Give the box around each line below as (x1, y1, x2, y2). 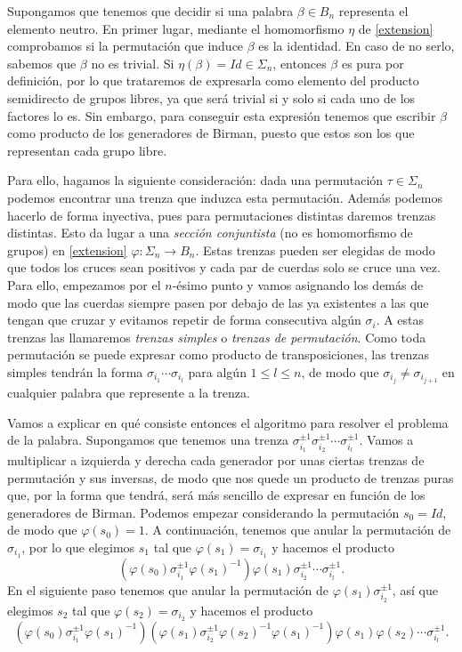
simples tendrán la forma (7, 362, 143, 381)
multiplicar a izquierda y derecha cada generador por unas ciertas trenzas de (7, 450, 425, 469)
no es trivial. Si (91, 53, 174, 72)
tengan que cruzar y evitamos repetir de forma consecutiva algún (7, 310, 361, 329)
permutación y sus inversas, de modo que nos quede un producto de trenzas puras (7, 468, 454, 487)
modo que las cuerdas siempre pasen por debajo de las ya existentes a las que (7, 293, 429, 311)
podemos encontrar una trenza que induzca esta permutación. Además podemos (7, 188, 442, 206)
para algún (188, 362, 247, 381)
